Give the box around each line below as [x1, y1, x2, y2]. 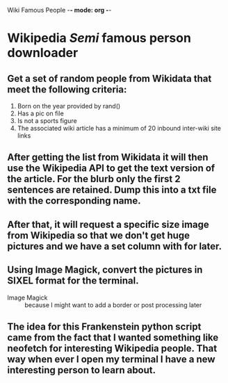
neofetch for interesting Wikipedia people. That [7, 342, 218, 354]
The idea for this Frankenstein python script [7, 320, 202, 332]
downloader [7, 45, 79, 61]
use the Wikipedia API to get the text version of [7, 163, 215, 174]
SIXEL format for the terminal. [7, 275, 139, 287]
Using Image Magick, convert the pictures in [7, 264, 203, 276]
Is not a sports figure [17, 117, 78, 124]
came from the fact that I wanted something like [7, 332, 219, 343]
